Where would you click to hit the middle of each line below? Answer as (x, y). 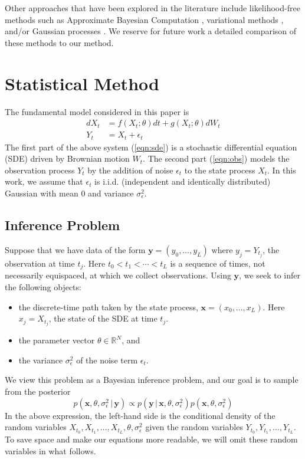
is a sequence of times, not (218, 263)
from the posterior (38, 391)
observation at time (40, 263)
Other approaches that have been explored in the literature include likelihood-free (152, 8)
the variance (41, 360)
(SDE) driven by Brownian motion (67, 158)
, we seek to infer (270, 275)
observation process (40, 170)
